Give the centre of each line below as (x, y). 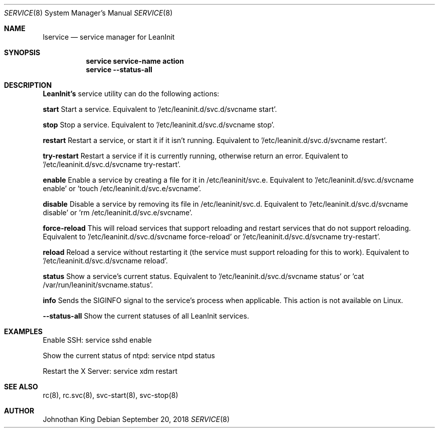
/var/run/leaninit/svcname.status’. (98, 285)
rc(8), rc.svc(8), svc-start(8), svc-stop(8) (111, 395)
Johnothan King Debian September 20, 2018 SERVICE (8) (136, 419)
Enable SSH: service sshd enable (97, 340)
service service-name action (135, 61)
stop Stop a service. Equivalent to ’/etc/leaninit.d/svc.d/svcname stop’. (159, 125)
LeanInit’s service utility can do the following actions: (131, 94)
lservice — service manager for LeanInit (109, 37)
